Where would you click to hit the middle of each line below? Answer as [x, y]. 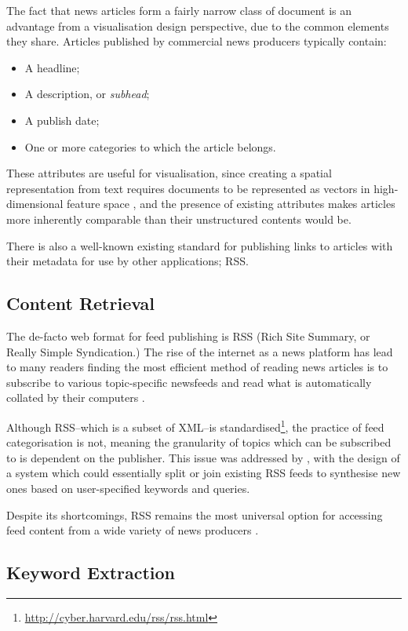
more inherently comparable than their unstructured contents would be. [179, 219]
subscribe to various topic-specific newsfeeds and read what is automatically [189, 382]
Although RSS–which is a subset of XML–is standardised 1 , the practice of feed [195, 425]
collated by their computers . [76, 398]
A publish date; [62, 120]
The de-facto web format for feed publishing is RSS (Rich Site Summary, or [188, 336]
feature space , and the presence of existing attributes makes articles [231, 204]
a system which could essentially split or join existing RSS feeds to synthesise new [204, 473]
